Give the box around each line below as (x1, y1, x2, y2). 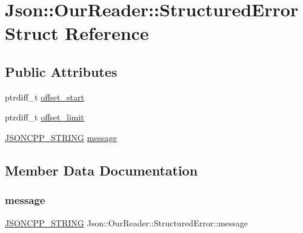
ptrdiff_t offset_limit (5, 111, 84, 123)
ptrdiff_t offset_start (5, 90, 84, 103)
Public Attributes (5, 62, 118, 80)
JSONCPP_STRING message (5, 131, 117, 143)
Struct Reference (5, 21, 149, 45)
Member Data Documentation (5, 160, 198, 179)
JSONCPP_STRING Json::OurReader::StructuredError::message (5, 216, 248, 229)
